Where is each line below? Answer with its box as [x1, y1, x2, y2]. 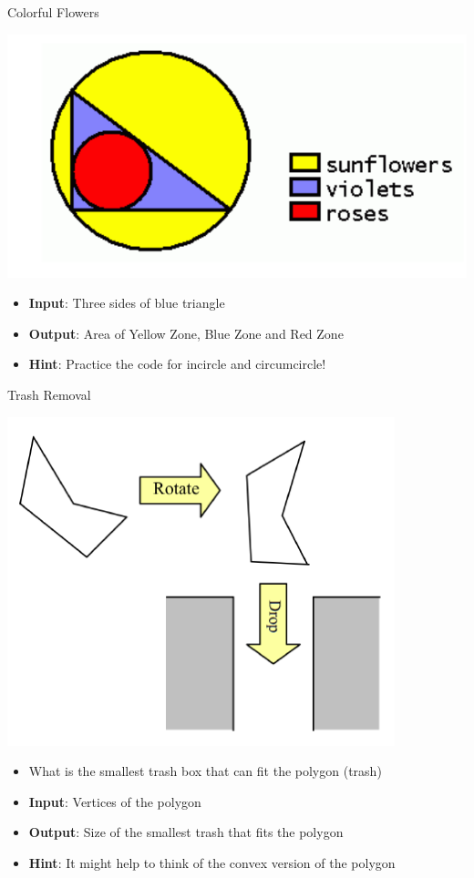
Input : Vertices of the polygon [28, 791, 201, 811]
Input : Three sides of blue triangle [28, 293, 225, 312]
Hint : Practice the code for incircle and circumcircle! [28, 354, 326, 373]
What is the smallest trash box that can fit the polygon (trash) [28, 761, 382, 781]
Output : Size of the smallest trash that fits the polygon [28, 822, 344, 842]
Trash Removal [7, 385, 91, 404]
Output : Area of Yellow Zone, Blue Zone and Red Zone [28, 323, 344, 342]
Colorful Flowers [7, 3, 99, 21]
